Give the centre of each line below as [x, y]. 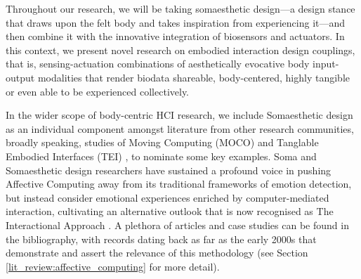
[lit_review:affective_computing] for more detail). [113, 266]
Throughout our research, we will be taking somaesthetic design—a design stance [180, 8]
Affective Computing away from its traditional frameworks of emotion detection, [179, 184]
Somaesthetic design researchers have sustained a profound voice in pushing [169, 170]
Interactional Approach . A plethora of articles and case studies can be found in [177, 225]
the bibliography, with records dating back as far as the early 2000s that [161, 239]
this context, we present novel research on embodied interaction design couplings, [180, 50]
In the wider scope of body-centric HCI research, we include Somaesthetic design [179, 115]
